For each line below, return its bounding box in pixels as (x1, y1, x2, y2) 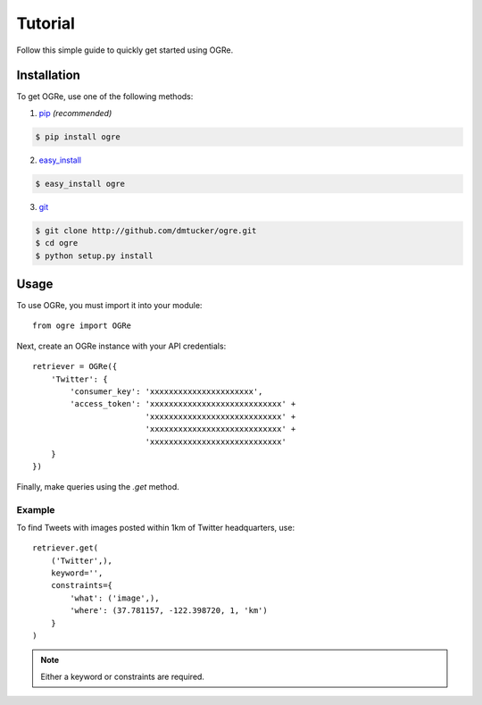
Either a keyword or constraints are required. (40, 671, 205, 682)
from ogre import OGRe (32, 321, 132, 331)
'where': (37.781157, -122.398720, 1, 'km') (70, 606, 268, 616)
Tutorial (16, 13, 76, 33)
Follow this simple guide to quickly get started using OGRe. (16, 45, 234, 55)
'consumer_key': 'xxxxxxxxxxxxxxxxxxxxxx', (70, 387, 263, 397)
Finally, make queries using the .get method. (16, 481, 180, 491)
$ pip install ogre (35, 131, 120, 142)
